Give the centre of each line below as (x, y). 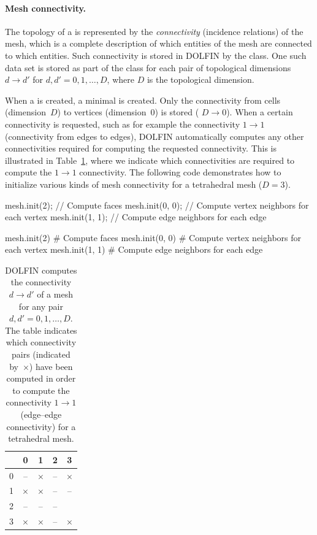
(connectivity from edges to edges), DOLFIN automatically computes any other (155, 136)
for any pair (41, 306)
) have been (51, 366)
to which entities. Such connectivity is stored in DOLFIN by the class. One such (156, 55)
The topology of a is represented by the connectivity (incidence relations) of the (154, 31)
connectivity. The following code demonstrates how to (180, 172)
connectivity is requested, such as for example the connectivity (123, 124)
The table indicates (41, 330)
